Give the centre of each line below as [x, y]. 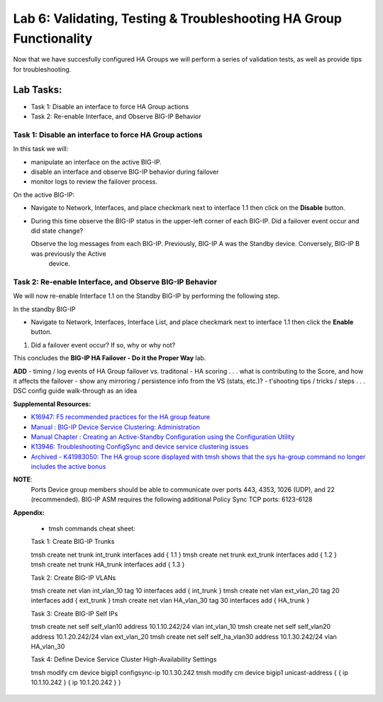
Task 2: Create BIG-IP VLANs [73, 577]
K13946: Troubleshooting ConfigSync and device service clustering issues [140, 447]
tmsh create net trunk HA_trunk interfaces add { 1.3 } [108, 564]
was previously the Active [68, 253]
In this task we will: [41, 149]
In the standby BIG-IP [44, 309]
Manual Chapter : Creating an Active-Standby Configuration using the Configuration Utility [163, 437]
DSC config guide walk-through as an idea [75, 391]
